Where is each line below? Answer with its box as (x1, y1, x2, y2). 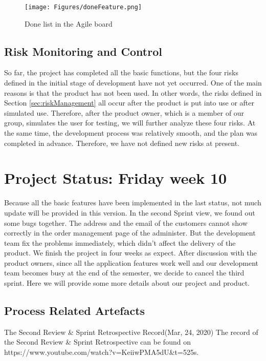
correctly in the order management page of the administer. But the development (4, 227, 256, 238)
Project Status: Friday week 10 (4, 167, 227, 188)
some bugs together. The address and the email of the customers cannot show (4, 217, 248, 228)
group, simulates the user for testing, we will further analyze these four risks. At (4, 117, 256, 128)
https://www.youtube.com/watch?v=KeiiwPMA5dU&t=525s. (4, 347, 199, 357)
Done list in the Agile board (25, 18, 113, 29)
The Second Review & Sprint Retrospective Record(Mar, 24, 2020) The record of (4, 326, 258, 337)
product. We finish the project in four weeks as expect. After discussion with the (4, 247, 257, 258)
